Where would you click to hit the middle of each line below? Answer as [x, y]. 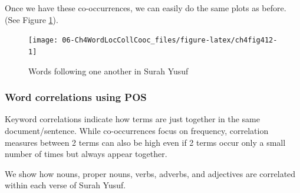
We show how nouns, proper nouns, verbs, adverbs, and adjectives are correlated [150, 173]
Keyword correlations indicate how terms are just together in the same [132, 119]
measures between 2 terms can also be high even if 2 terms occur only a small [145, 142]
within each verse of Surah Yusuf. [65, 185]
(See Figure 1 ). [32, 19]
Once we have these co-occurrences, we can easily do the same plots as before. [146, 8]
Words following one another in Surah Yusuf [108, 71]
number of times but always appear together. [86, 154]
